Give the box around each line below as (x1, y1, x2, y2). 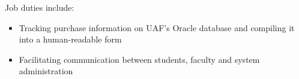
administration (19, 65, 73, 77)
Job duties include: (5, 1, 74, 13)
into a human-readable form (19, 33, 122, 45)
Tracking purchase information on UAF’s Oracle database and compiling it (19, 21, 295, 34)
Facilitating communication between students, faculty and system (19, 53, 260, 65)
